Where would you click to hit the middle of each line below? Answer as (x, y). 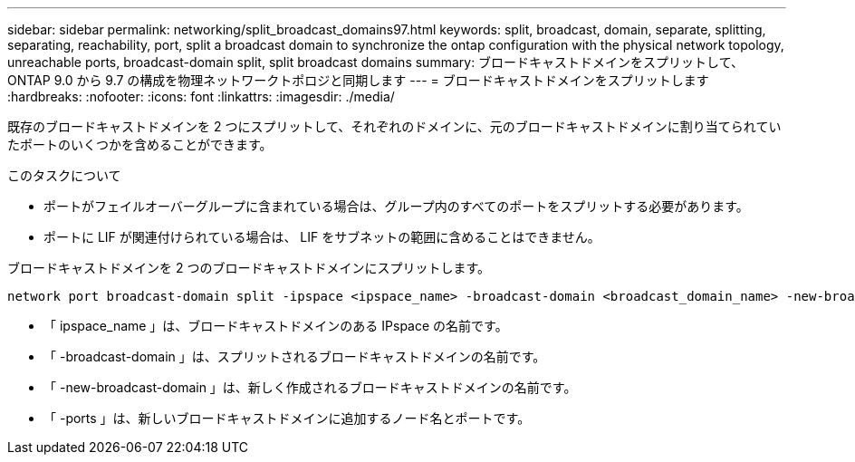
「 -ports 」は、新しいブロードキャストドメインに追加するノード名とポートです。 (287, 418)
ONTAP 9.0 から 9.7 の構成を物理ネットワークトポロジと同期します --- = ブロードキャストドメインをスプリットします (358, 80)
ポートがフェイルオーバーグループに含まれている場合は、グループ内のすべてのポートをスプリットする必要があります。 (396, 206)
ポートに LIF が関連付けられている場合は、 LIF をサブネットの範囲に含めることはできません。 (322, 237)
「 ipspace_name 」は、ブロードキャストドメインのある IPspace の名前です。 (276, 326)
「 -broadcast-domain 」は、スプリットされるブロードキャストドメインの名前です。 (295, 356)
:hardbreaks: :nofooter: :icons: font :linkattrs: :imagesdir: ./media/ (201, 96)
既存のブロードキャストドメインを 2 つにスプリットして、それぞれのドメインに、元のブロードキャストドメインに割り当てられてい (394, 126)
